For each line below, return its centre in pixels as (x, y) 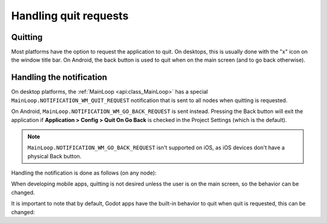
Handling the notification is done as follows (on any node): (84, 173)
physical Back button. (54, 156)
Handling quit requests (70, 16)
